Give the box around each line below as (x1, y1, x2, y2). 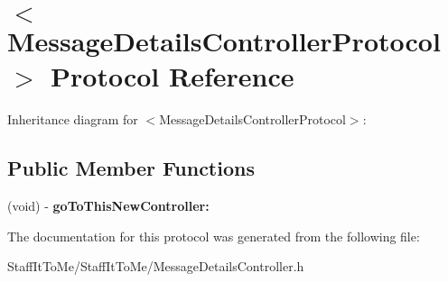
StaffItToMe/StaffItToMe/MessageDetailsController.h (7, 257, 304, 276)
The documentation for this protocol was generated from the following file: (7, 226, 420, 245)
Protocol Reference (51, 58, 294, 95)
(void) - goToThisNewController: (7, 196, 210, 215)
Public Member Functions (7, 154, 255, 182)
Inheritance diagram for (7, 110, 138, 129)
